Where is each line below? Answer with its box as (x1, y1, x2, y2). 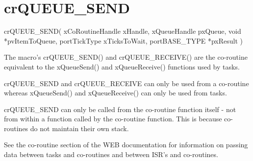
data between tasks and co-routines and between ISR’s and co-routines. (4, 149, 218, 160)
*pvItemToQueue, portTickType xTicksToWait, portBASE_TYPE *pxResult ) (4, 35, 243, 46)
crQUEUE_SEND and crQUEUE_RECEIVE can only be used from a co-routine (4, 78, 249, 88)
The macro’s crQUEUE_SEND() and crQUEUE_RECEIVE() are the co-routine (4, 52, 248, 62)
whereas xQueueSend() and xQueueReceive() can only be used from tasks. (4, 88, 227, 98)
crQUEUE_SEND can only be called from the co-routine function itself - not (4, 104, 236, 114)
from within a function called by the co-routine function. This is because (4, 114, 222, 124)
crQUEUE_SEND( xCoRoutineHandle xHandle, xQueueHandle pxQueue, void (4, 26, 241, 36)
